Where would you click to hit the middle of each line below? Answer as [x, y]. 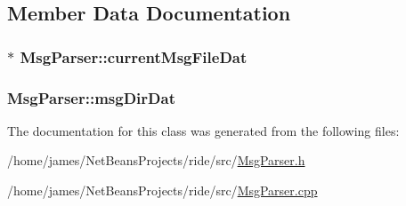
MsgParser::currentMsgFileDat [134, 56]
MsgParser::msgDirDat [91, 97]
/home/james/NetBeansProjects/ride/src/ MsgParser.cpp [162, 190]
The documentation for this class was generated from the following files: [203, 130]
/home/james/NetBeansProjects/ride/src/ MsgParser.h [156, 160]
